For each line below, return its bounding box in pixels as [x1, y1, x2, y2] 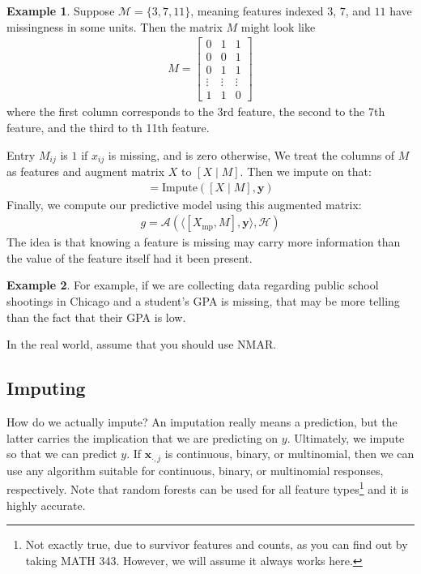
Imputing [6, 375, 86, 401]
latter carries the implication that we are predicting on [6, 429, 279, 446]
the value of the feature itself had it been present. [6, 249, 253, 266]
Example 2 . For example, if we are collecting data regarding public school [6, 276, 379, 293]
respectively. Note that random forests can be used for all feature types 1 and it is [6, 478, 409, 497]
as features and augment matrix [6, 163, 165, 180]
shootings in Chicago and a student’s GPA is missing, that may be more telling [6, 293, 400, 310]
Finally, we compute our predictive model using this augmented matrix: [6, 195, 362, 212]
